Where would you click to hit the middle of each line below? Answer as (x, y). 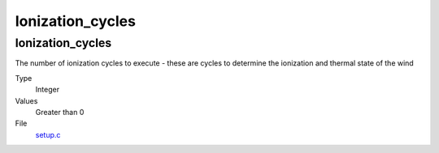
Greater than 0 (60, 112)
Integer (48, 90)
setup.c (48, 134)
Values (26, 100)
